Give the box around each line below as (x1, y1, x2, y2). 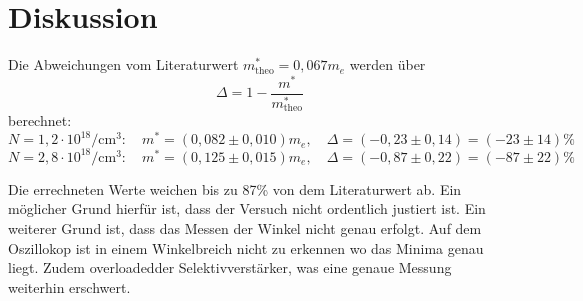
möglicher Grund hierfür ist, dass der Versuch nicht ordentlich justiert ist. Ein (8, 198, 486, 219)
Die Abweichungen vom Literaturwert (8, 54, 239, 75)
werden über (349, 54, 426, 75)
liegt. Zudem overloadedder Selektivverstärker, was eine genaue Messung (8, 257, 452, 278)
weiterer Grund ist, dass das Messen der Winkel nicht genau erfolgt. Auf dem (8, 217, 482, 238)
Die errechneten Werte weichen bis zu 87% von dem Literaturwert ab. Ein (8, 178, 462, 199)
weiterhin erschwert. (8, 276, 131, 297)
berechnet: (8, 110, 72, 131)
